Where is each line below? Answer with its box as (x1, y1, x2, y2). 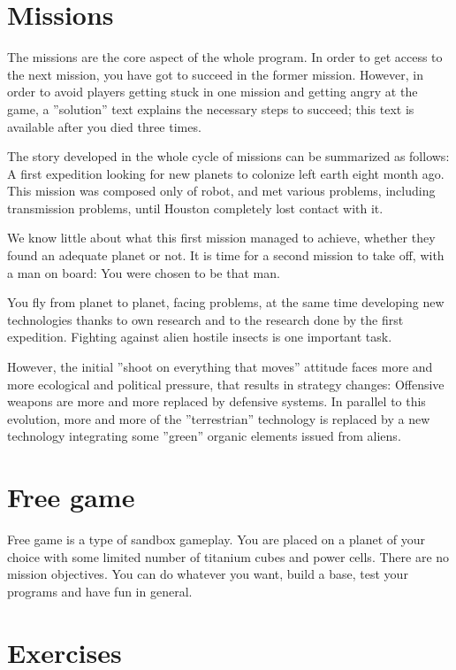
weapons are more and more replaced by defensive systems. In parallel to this (7, 392, 426, 411)
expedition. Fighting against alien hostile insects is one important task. (7, 327, 392, 346)
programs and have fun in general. (7, 581, 193, 600)
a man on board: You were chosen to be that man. (7, 263, 280, 281)
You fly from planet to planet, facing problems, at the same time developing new (7, 293, 445, 312)
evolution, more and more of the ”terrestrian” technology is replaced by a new (7, 409, 430, 427)
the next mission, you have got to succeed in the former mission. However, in (7, 65, 424, 83)
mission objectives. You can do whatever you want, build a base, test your (7, 565, 408, 583)
